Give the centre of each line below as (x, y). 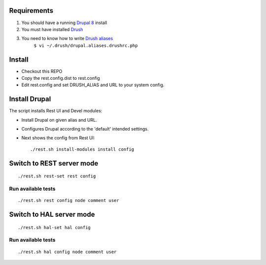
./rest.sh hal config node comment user (67, 252)
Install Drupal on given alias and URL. (59, 120)
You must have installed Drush (52, 29)
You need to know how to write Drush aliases (67, 38)
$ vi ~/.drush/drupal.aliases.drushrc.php (86, 45)
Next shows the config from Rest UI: (58, 138)
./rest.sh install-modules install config (82, 149)
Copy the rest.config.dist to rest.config (61, 78)
